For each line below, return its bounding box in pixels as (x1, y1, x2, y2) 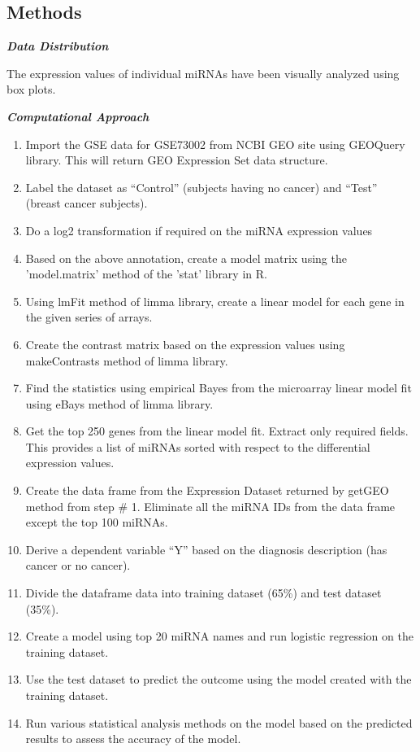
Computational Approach (6, 107, 149, 125)
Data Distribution (6, 37, 109, 55)
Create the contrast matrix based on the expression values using (25, 335, 345, 352)
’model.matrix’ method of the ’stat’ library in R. (25, 265, 267, 282)
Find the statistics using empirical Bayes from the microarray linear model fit (25, 379, 412, 396)
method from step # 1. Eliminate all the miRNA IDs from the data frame (25, 497, 396, 514)
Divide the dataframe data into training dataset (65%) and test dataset (25, 584, 382, 601)
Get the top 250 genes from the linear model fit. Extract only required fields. (25, 422, 409, 439)
